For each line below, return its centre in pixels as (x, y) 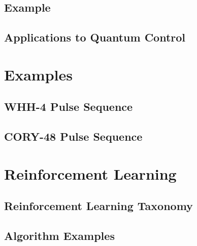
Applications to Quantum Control (95, 37)
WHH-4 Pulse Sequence (69, 107)
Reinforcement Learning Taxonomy (98, 206)
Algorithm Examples (59, 236)
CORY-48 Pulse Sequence (73, 136)
